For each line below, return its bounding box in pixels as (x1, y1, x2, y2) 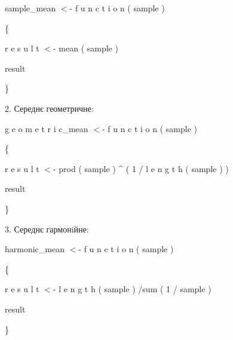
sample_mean (5, 2, 56, 14)
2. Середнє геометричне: (5, 102, 94, 114)
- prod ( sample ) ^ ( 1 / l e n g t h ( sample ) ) (53, 162, 229, 174)
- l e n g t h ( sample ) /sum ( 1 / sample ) (53, 283, 211, 295)
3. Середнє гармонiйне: (5, 222, 89, 235)
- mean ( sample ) (53, 42, 118, 54)
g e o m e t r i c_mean (5, 122, 88, 134)
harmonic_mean (5, 243, 65, 255)
